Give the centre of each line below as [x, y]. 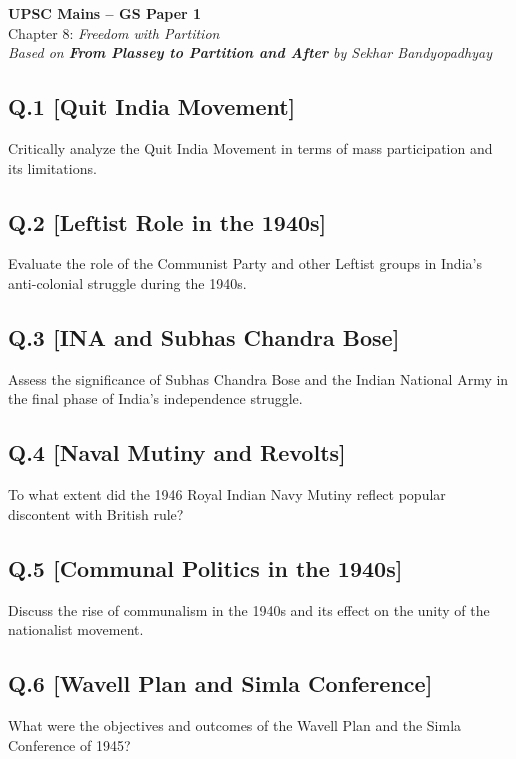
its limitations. [52, 167]
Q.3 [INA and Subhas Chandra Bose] [204, 336]
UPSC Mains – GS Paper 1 [105, 13]
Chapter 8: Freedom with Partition [114, 32]
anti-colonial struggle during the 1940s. [127, 282]
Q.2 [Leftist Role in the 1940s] [167, 221]
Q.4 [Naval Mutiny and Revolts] [177, 452]
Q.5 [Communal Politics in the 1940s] [205, 567]
